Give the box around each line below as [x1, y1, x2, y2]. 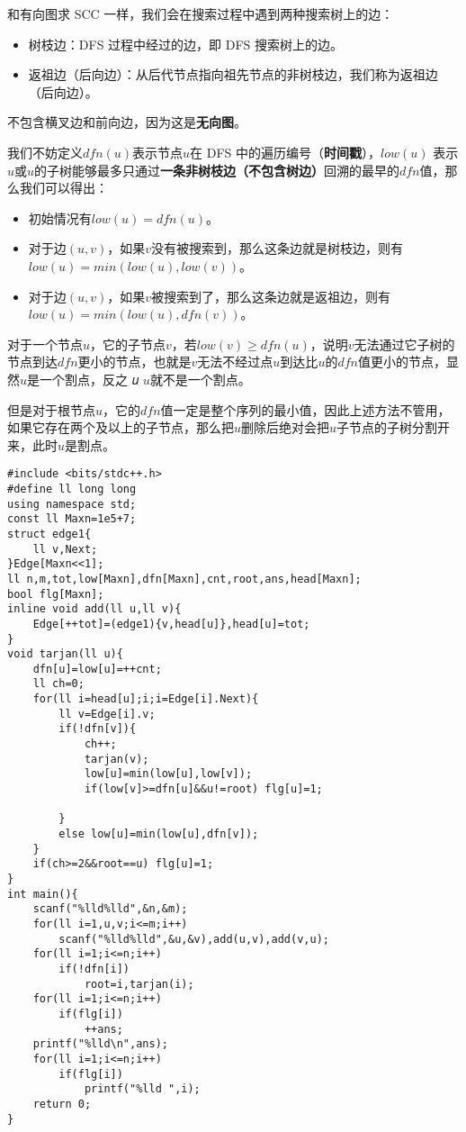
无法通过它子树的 [354, 334, 455, 353]
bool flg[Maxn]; [7, 587, 104, 601]
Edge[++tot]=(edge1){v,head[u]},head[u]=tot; [32, 617, 310, 630]
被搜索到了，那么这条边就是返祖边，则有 [151, 286, 391, 305]
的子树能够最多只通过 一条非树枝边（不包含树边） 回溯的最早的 [34, 160, 400, 179]
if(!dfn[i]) [58, 962, 130, 975]
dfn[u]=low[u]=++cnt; [32, 662, 162, 675]
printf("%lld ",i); [84, 1082, 201, 1096]
